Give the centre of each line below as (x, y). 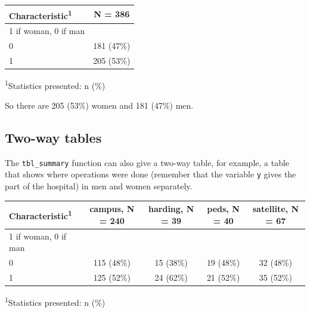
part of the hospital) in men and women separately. (99, 186)
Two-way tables (53, 138)
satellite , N (275, 209)
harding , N (171, 209)
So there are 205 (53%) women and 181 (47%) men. (99, 105)
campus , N (112, 209)
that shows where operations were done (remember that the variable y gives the (151, 174)
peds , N (223, 209)
